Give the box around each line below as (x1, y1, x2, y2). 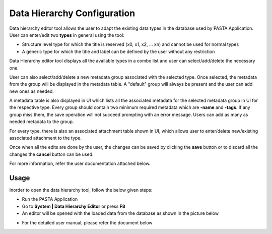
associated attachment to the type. (9, 135, 82, 141)
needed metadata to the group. (9, 119, 74, 125)
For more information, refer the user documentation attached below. (9, 160, 151, 166)
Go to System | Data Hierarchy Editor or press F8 (22, 203, 125, 209)
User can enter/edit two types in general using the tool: (9, 32, 124, 38)
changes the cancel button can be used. (9, 151, 94, 157)
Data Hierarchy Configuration (9, 8, 135, 19)
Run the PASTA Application (22, 196, 78, 202)
